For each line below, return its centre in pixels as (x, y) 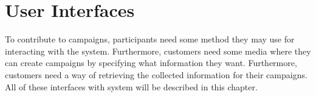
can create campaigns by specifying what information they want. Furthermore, (151, 63)
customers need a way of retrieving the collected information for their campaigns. (156, 74)
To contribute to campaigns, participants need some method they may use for (150, 39)
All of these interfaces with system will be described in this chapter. (131, 86)
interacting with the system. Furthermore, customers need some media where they (158, 51)
